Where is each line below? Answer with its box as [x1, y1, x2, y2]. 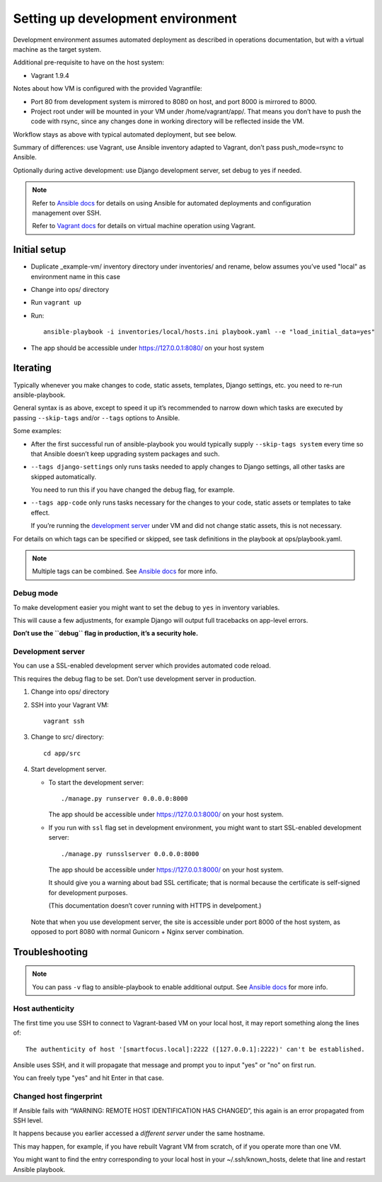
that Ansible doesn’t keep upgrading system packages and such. [30, 449, 220, 458]
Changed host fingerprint [13, 1091, 103, 1101]
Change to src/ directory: [30, 733, 104, 741]
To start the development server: [48, 778, 144, 787]
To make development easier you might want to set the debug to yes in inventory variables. [13, 603, 280, 612]
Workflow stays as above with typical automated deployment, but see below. [13, 130, 237, 138]
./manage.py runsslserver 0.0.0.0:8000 [61, 850, 199, 857]
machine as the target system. [13, 45, 102, 53]
